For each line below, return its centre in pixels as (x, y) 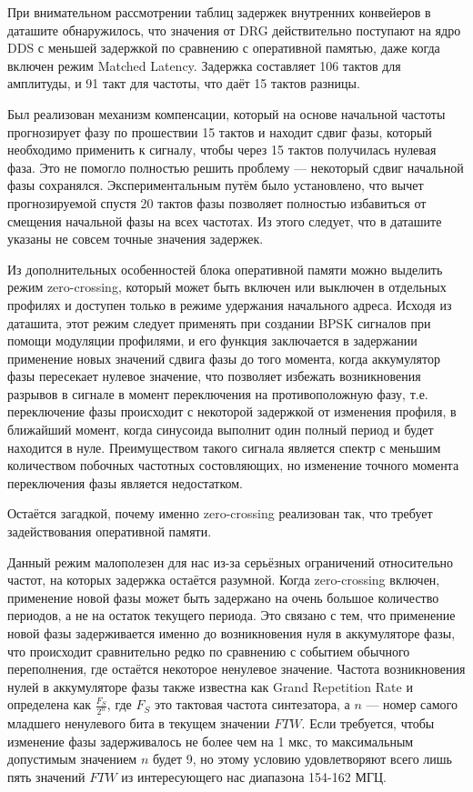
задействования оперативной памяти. (110, 531)
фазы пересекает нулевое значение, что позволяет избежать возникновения (214, 376)
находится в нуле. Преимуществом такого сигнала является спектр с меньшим (224, 447)
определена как (50, 704)
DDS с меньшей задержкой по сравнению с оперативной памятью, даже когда (224, 48)
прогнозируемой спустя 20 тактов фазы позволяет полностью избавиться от (217, 202)
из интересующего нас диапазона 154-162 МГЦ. (254, 777)
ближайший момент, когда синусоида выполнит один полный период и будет (221, 430)
